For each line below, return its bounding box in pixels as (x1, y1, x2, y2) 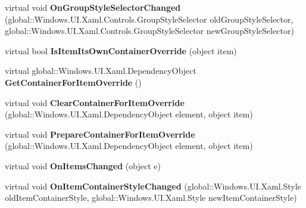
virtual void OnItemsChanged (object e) (5, 159, 161, 172)
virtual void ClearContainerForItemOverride (5, 96, 185, 108)
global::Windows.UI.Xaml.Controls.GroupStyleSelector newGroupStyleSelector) (5, 24, 294, 37)
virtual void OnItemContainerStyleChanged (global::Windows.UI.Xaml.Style (5, 179, 301, 192)
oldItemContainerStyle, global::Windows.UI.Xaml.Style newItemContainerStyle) (5, 191, 297, 204)
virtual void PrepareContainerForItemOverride (5, 128, 195, 140)
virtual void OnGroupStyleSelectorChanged (5, 1, 181, 13)
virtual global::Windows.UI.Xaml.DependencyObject (5, 64, 196, 77)
